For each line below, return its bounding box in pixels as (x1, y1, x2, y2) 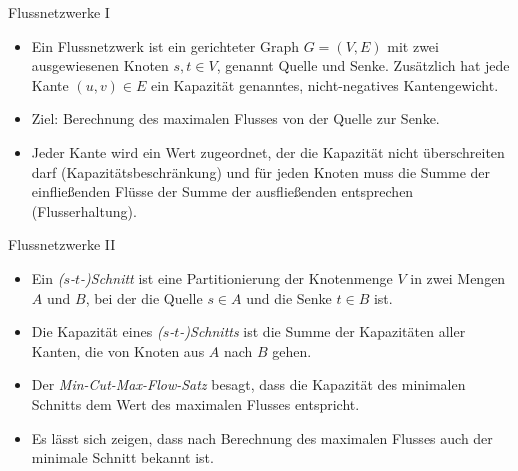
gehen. (272, 340, 312, 361)
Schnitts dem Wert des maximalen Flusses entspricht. (31, 393, 360, 414)
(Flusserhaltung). (31, 200, 137, 221)
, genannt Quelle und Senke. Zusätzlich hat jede (216, 55, 510, 76)
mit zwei (387, 35, 439, 56)
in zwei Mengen (410, 267, 506, 288)
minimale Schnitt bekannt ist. (31, 447, 214, 468)
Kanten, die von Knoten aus (31, 340, 205, 361)
